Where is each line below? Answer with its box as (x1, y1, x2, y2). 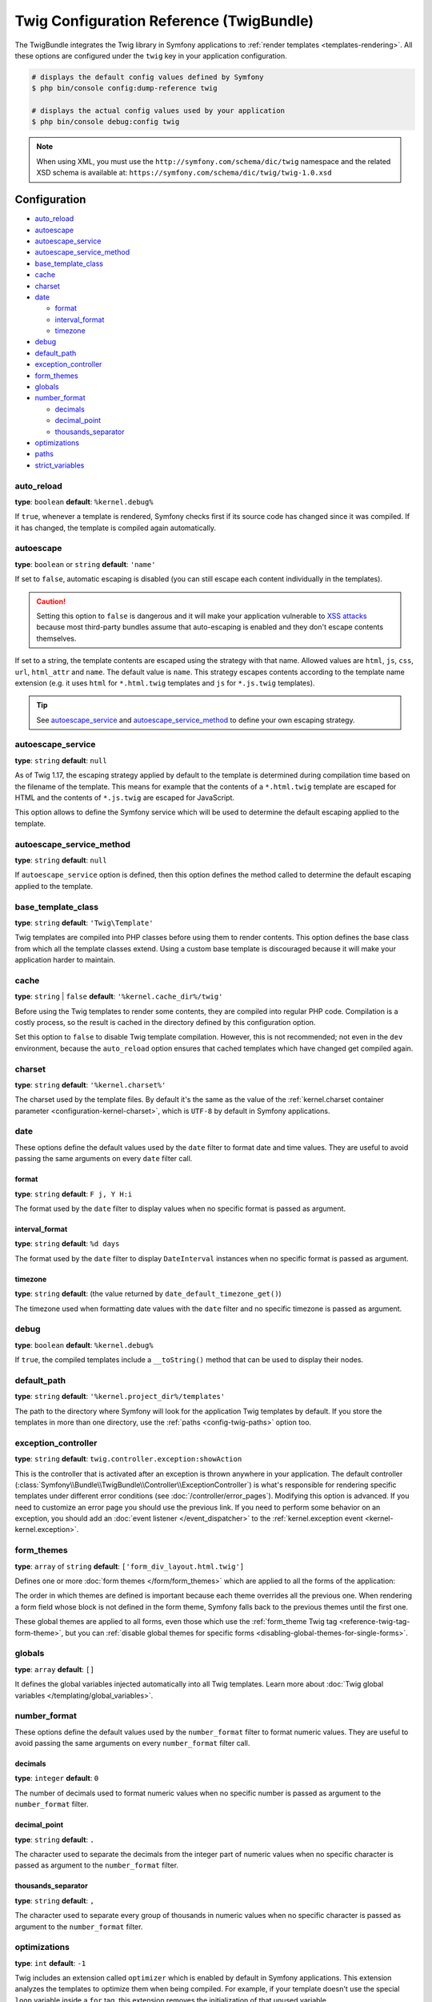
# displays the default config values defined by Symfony (31, 72, 264, 82)
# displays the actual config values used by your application (31, 107, 286, 115)
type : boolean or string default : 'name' (14, 559, 156, 569)
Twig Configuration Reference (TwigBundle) (14, 12, 314, 30)
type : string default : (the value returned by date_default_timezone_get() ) (14, 1289, 282, 1299)
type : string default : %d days (14, 1239, 120, 1248)
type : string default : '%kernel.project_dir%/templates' (14, 1392, 226, 1401)
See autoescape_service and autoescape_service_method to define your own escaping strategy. (36, 715, 355, 725)
